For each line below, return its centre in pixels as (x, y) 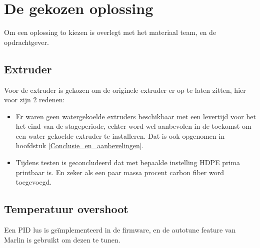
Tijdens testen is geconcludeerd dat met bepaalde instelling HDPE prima (128, 162)
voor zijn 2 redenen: (34, 100)
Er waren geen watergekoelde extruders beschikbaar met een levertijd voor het (136, 116)
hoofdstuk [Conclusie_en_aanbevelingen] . (80, 145)
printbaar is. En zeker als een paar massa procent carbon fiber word (120, 172)
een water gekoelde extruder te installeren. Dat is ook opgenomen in (120, 135)
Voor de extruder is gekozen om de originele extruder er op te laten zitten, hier (125, 90)
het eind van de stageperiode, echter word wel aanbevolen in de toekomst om (133, 126)
